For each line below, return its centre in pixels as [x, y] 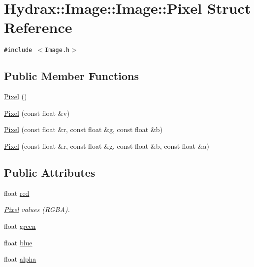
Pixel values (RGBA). [37, 209]
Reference [38, 27]
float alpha [20, 259]
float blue [18, 242]
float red [17, 193]
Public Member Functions [71, 76]
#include [18, 50]
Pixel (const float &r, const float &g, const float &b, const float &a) [107, 146]
